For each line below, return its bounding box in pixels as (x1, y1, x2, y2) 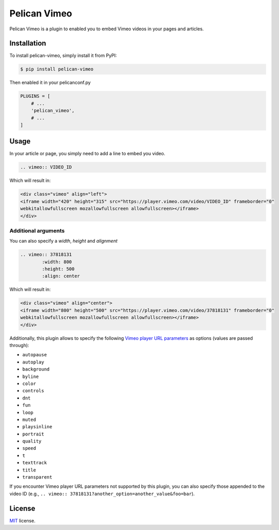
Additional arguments (9, 227, 65, 234)
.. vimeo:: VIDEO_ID (20, 165, 72, 170)
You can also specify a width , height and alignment (9, 238, 118, 244)
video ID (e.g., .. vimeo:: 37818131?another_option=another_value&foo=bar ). (9, 490, 195, 497)
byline (22, 373, 39, 379)
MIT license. (9, 517, 36, 524)
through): (9, 342, 29, 348)
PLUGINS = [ (20, 93, 51, 99)
